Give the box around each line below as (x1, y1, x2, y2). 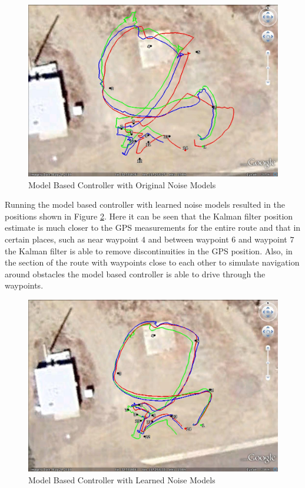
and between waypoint (148, 233, 229, 245)
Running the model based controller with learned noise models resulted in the (5, 198, 285, 211)
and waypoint (238, 233, 287, 245)
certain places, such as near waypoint (5, 233, 139, 245)
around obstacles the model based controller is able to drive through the (5, 267, 266, 280)
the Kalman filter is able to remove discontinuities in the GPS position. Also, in (5, 244, 293, 257)
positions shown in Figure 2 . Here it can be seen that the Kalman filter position (5, 209, 293, 222)
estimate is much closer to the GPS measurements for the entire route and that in (5, 221, 301, 234)
